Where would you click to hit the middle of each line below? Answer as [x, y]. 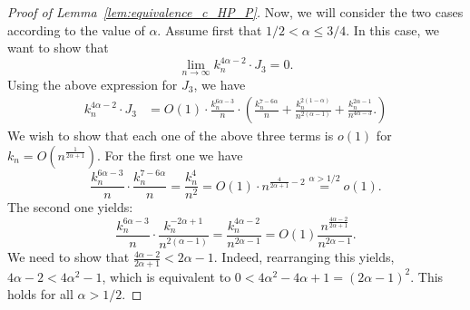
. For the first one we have [170, 155]
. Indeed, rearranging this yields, [304, 257]
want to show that [58, 48]
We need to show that [69, 257]
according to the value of [76, 29]
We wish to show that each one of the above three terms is [171, 136]
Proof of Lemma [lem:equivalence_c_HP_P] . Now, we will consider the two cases [235, 12]
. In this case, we [393, 29]
